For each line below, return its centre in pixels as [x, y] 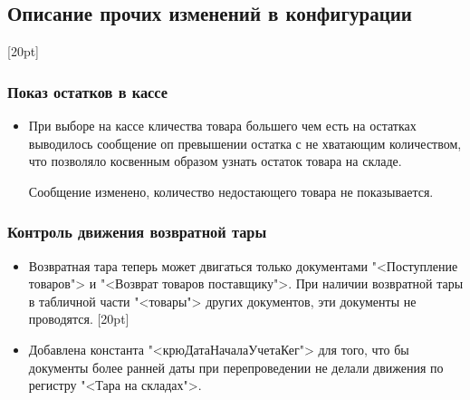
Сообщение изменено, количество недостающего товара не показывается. [231, 191]
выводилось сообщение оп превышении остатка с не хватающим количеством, [245, 143]
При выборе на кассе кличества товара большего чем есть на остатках [222, 126]
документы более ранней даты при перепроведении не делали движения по [236, 367]
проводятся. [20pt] [79, 319]
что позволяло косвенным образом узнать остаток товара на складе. [215, 161]
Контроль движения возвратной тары [137, 232]
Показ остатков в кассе [88, 91]
